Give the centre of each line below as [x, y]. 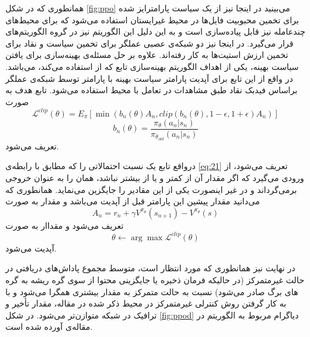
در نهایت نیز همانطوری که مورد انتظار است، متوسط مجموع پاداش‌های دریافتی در [151, 268]
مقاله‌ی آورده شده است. [49, 327]
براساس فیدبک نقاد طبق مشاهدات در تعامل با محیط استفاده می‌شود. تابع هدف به [151, 90]
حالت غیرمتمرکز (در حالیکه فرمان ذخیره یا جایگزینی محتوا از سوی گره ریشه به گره [155, 280]
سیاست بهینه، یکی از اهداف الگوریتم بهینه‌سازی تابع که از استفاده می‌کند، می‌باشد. [152, 66]
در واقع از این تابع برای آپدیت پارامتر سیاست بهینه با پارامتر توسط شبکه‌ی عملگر [149, 78]
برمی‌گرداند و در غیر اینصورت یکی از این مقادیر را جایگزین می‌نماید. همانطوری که [151, 189]
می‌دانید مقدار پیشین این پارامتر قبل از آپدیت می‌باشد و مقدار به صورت [133, 201]
